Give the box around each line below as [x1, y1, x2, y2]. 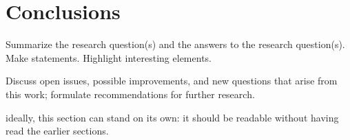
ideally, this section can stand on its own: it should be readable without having [6, 110, 339, 124]
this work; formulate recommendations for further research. [6, 86, 255, 101]
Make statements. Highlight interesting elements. [6, 50, 212, 65]
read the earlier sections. [6, 124, 109, 138]
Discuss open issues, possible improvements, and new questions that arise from [6, 73, 338, 88]
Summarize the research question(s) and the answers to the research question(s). [6, 37, 345, 51]
